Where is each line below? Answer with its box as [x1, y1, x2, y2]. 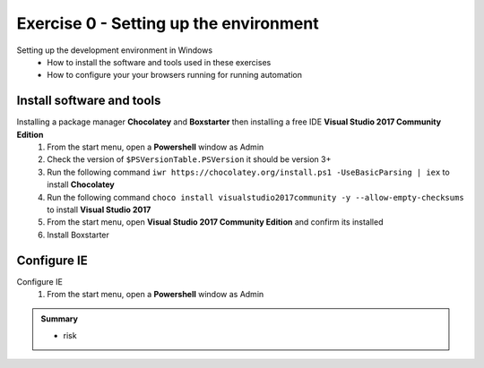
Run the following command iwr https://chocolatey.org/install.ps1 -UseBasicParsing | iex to [47, 167, 450, 177]
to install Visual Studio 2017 [47, 204, 151, 215]
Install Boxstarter [47, 229, 109, 240]
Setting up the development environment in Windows [16, 45, 213, 56]
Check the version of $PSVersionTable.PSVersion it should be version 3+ [47, 154, 332, 165]
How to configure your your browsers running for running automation [47, 70, 302, 81]
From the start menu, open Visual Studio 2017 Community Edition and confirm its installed [47, 217, 384, 227]
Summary [40, 313, 78, 324]
